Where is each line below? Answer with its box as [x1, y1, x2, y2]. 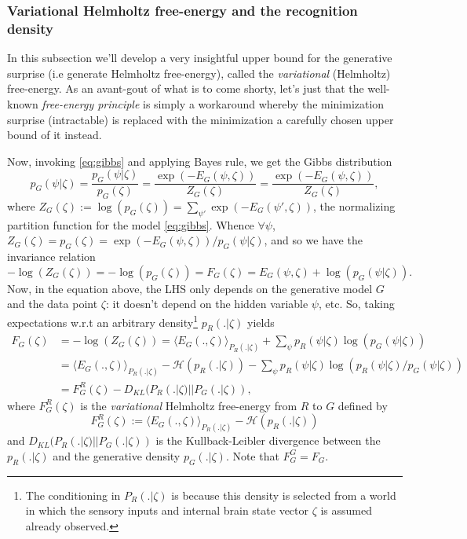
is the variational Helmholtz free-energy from [80, 397, 297, 413]
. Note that [225, 447, 279, 464]
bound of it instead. [7, 126, 102, 143]
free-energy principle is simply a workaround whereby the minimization [42, 95, 385, 112]
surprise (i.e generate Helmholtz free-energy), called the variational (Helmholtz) [7, 64, 391, 81]
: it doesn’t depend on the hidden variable [105, 295, 308, 312]
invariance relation [7, 248, 96, 265]
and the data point [7, 295, 98, 312]
